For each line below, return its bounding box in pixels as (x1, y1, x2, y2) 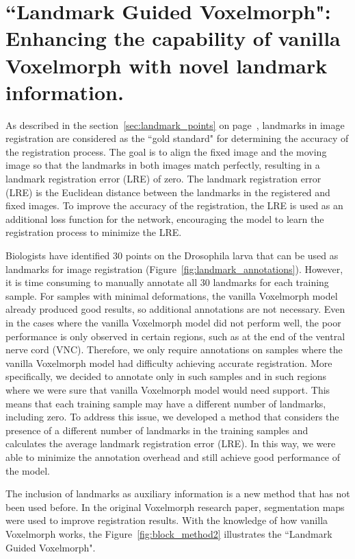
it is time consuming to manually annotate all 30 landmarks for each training (5, 275, 329, 289)
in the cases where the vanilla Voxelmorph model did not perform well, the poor (5, 316, 341, 329)
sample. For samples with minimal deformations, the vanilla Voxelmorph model (5, 288, 338, 302)
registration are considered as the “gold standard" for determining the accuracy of (5, 131, 349, 145)
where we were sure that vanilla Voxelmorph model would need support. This (5, 382, 330, 396)
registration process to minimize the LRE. (5, 225, 182, 239)
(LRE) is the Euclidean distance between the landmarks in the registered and (5, 185, 330, 199)
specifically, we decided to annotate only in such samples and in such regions (5, 369, 327, 383)
